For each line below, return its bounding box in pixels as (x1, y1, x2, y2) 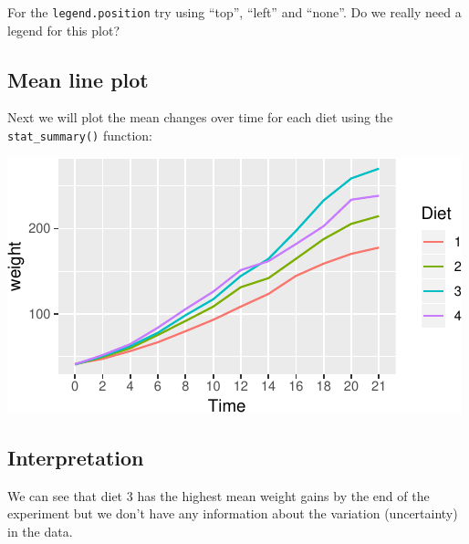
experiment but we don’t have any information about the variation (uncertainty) (7, 504, 458, 523)
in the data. (7, 521, 73, 540)
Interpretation (7, 443, 144, 471)
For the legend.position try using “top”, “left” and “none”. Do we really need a (7, 3, 462, 21)
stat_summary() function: (7, 126, 152, 145)
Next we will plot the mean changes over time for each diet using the (7, 108, 393, 127)
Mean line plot (7, 65, 149, 93)
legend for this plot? (7, 20, 120, 39)
